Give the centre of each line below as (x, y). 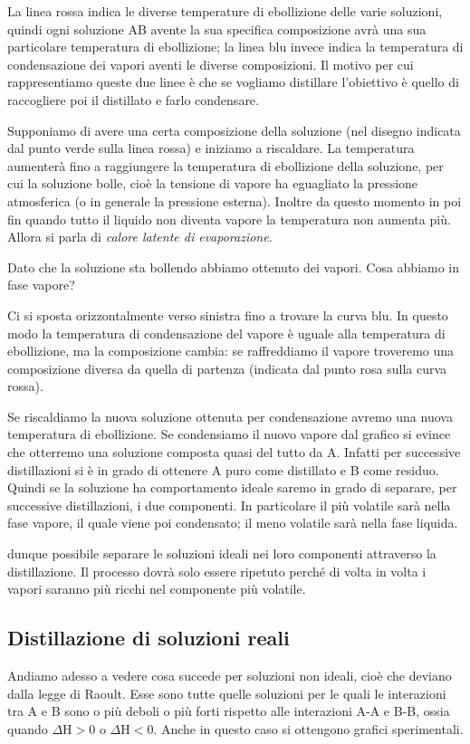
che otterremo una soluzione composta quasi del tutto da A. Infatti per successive (234, 452)
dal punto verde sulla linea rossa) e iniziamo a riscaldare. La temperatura (211, 148)
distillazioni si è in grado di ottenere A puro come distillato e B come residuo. (223, 469)
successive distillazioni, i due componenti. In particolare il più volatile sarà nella (229, 505)
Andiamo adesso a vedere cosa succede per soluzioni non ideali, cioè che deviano (230, 676)
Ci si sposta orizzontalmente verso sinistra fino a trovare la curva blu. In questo (228, 315)
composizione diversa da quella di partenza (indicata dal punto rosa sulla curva (227, 368)
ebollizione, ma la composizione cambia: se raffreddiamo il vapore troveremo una (231, 351)
